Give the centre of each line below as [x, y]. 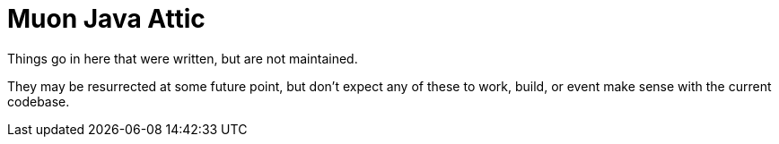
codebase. [39, 101]
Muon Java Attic [106, 19]
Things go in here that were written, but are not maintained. [183, 58]
